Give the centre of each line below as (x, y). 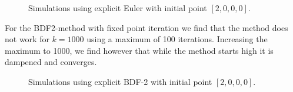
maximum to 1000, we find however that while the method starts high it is (139, 50)
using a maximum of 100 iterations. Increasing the (177, 39)
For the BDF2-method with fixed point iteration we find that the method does (146, 27)
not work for (27, 39)
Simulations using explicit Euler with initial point (118, 8)
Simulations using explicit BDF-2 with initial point (120, 81)
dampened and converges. (51, 62)
